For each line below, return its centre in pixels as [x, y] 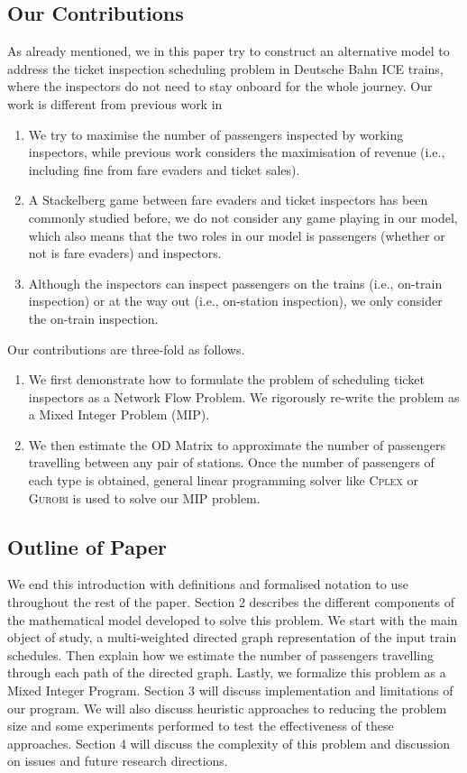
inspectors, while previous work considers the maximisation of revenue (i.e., [237, 152]
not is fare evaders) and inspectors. [125, 253]
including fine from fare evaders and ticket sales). [164, 169]
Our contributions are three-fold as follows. [126, 349]
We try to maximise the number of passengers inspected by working [216, 134]
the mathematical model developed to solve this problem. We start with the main [233, 619]
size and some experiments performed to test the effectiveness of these [201, 726]
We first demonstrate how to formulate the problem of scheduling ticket [226, 379]
